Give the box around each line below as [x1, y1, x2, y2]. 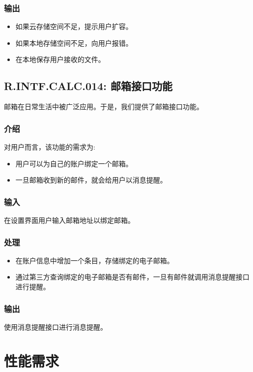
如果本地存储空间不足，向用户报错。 [15, 37, 133, 48]
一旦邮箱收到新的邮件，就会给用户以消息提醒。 [15, 175, 167, 185]
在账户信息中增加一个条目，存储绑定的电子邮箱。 [15, 255, 174, 265]
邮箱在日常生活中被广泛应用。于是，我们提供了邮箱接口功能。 [4, 101, 203, 112]
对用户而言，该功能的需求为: [4, 142, 95, 152]
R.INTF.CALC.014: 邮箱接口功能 [4, 78, 172, 93]
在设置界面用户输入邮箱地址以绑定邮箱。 [4, 215, 135, 225]
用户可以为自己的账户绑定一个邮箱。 [15, 158, 133, 168]
